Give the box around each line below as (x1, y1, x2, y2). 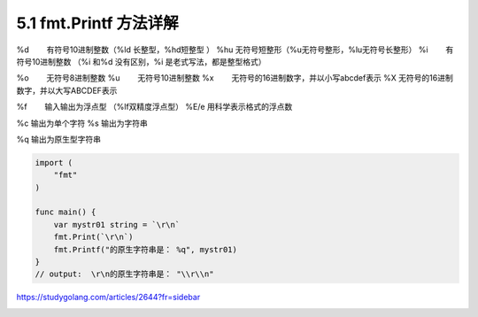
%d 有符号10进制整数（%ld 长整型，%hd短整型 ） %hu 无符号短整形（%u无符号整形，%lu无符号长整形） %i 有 (16, 44, 454, 55)
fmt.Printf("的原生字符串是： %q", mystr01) (53, 244, 238, 254)
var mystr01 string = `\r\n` (53, 220, 181, 229)
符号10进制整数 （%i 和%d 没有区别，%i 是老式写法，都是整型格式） (16, 56, 266, 66)
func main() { (35, 207, 96, 217)
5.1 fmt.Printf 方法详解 (16, 13, 179, 33)
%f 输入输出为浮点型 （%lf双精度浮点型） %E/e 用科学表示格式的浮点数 (16, 102, 293, 112)
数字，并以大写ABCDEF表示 (16, 85, 118, 96)
